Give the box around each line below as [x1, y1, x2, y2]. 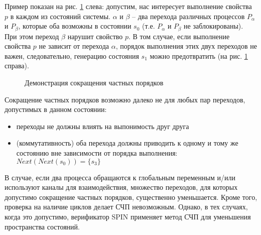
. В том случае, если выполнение [128, 31, 230, 41]
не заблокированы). [184, 21, 243, 31]
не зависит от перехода [39, 41, 109, 51]
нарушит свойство [67, 31, 123, 41]
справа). [5, 60, 29, 71]
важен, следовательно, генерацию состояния [5, 50, 139, 61]
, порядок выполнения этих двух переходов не [115, 41, 257, 51]
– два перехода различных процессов [132, 11, 245, 21]
